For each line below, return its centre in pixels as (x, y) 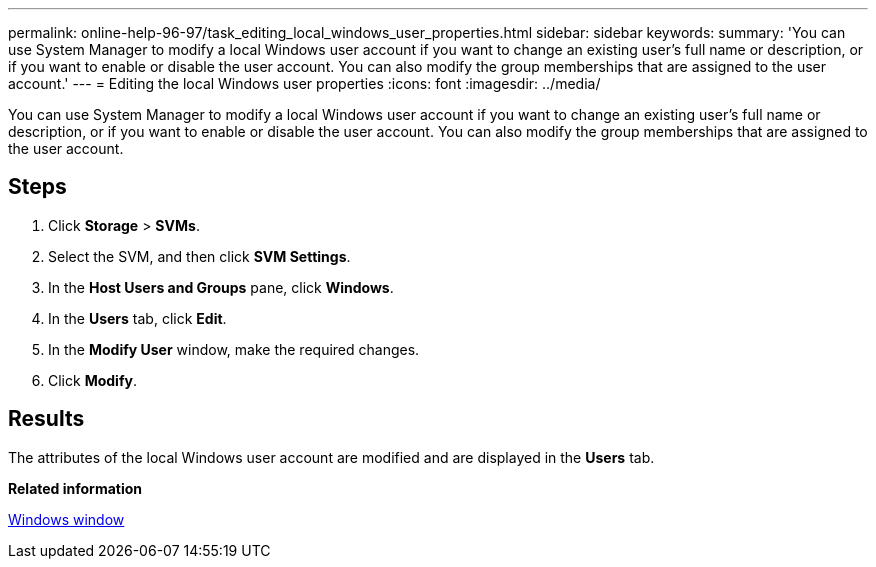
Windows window (66, 519)
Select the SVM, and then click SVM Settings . (199, 256)
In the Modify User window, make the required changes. (234, 349)
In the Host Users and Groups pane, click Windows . (221, 287)
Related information (75, 488)
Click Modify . (92, 380)
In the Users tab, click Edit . (137, 318)
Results (46, 419)
